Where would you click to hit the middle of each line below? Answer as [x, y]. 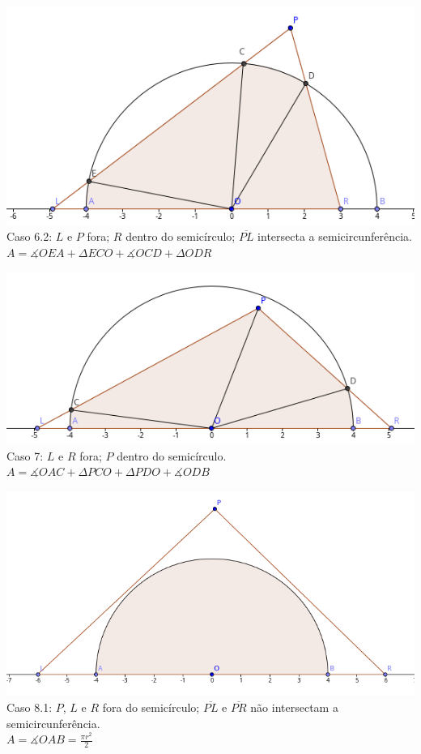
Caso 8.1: [30, 707]
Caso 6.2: [30, 236]
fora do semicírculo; [151, 707]
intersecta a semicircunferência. [335, 236]
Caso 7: [25, 455]
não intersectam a [294, 707]
